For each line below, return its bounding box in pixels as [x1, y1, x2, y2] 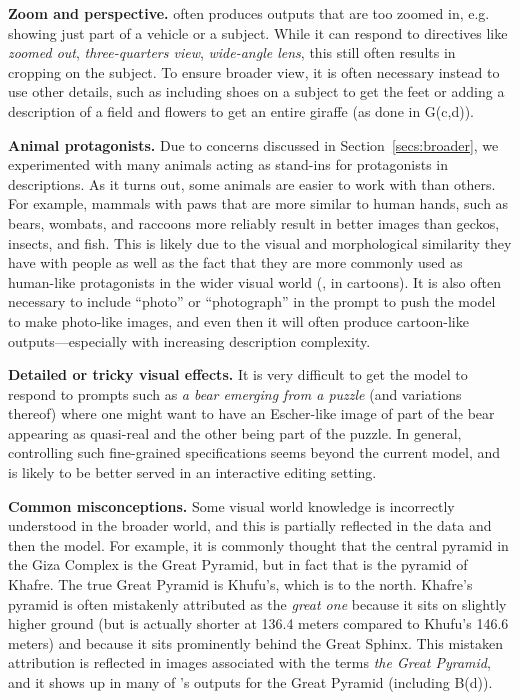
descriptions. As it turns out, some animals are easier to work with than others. [8, 173, 496, 194]
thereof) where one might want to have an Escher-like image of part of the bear [8, 403, 495, 424]
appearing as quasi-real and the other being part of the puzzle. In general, [8, 422, 462, 443]
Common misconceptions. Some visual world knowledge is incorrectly [8, 495, 455, 516]
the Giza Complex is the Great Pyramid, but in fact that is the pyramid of [8, 554, 468, 575]
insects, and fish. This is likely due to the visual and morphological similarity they [8, 232, 512, 253]
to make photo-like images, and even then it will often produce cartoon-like [8, 310, 469, 331]
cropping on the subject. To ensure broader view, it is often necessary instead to [8, 61, 500, 82]
